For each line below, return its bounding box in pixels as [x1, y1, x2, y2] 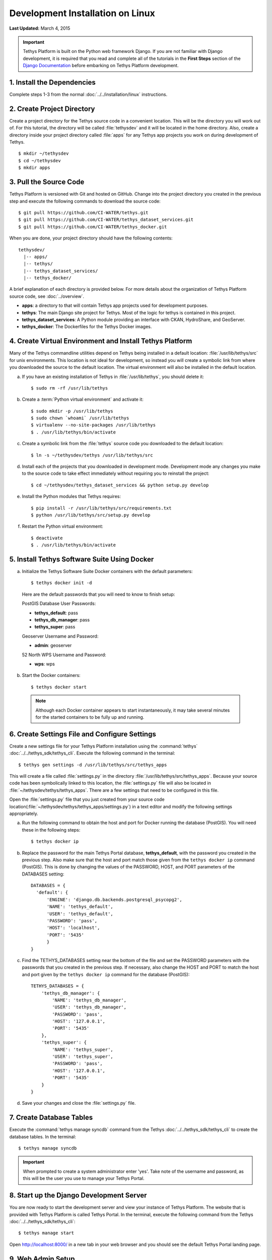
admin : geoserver [34, 643, 72, 649]
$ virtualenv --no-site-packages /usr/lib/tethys [31, 422, 156, 428]
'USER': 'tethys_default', [46, 911, 113, 917]
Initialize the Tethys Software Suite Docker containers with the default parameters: [22, 569, 193, 575]
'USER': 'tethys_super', [52, 1054, 113, 1059]
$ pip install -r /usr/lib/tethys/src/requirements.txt [31, 505, 172, 511]
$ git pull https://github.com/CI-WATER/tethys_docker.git [18, 224, 167, 229]
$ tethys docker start [31, 684, 87, 690]
